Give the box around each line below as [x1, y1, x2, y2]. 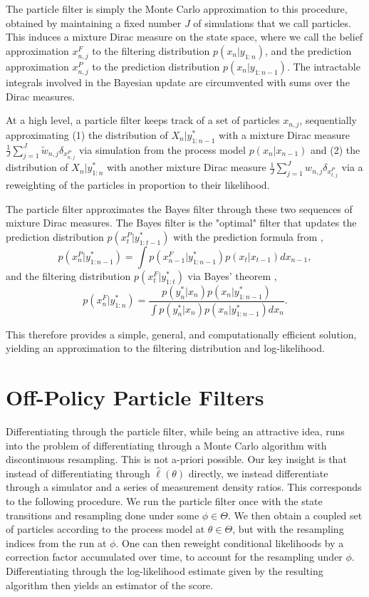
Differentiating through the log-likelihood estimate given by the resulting [6, 563, 323, 578]
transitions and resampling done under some [6, 507, 199, 522]
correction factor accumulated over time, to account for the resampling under [6, 549, 343, 564]
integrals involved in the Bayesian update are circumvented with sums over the [6, 75, 350, 90]
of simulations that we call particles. [193, 15, 351, 30]
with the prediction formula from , [173, 229, 323, 244]
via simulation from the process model [78, 142, 246, 157]
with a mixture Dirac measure [219, 127, 350, 142]
